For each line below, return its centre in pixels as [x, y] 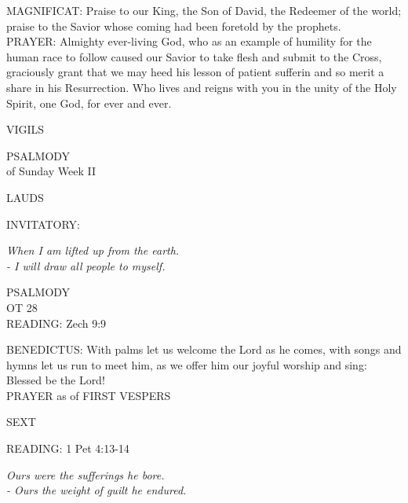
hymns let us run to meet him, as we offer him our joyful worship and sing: [187, 364]
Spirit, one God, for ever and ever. [89, 103]
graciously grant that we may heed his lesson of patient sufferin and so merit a [195, 72]
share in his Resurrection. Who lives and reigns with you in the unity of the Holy [202, 87]
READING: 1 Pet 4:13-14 [68, 448]
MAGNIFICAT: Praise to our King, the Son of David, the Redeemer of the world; [204, 10]
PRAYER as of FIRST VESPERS [89, 395]
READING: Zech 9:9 [56, 323]
